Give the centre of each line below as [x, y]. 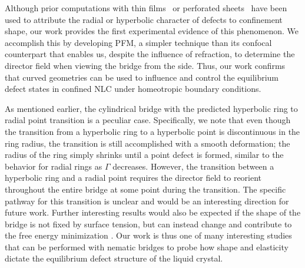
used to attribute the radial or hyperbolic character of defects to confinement [144, 19]
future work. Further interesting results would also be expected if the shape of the [153, 212]
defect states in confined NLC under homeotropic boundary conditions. [133, 89]
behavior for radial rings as [54, 166]
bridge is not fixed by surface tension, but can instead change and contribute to [148, 224]
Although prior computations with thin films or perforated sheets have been [146, 8]
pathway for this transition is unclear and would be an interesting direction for [147, 201]
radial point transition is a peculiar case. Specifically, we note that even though [148, 120]
